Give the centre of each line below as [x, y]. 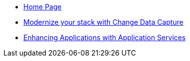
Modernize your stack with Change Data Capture [103, 22]
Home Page [43, 7]
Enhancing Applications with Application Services [105, 37]
